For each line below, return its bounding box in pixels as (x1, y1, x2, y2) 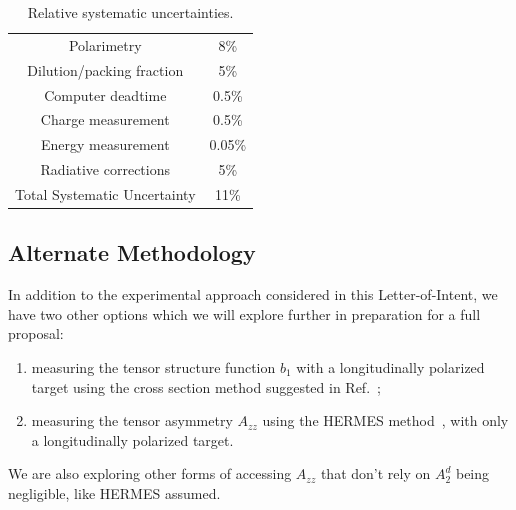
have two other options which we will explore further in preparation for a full (8, 303, 481, 324)
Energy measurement (40, 134, 170, 155)
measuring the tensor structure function (31, 356, 276, 377)
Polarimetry (68, 34, 142, 55)
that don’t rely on (320, 463, 431, 484)
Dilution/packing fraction (27, 59, 184, 80)
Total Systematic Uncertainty (15, 183, 196, 204)
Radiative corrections (40, 159, 171, 180)
